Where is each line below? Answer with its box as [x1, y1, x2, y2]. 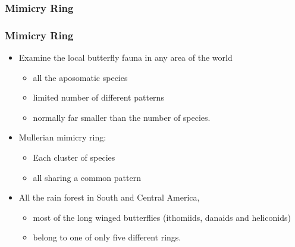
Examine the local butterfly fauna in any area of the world [18, 51, 233, 64]
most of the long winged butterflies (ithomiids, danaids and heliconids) [33, 211, 291, 223]
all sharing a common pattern [33, 171, 141, 183]
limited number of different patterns [33, 91, 164, 104]
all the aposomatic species [33, 71, 128, 83]
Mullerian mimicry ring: [18, 131, 106, 143]
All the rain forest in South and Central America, [18, 191, 200, 204]
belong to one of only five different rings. [33, 231, 181, 243]
